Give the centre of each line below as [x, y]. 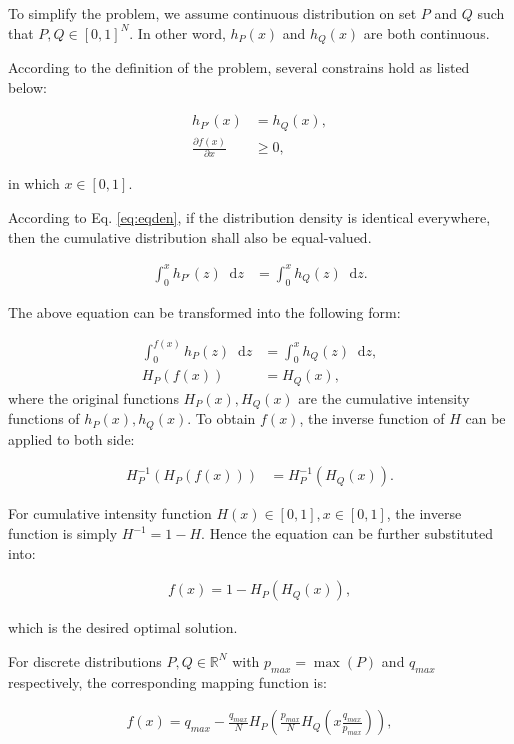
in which [34, 183]
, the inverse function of [372, 418]
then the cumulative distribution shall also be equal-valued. [190, 236]
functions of [44, 418]
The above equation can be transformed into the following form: [204, 311]
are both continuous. [426, 32]
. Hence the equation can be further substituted [347, 533]
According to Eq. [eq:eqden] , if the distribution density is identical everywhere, [249, 217]
